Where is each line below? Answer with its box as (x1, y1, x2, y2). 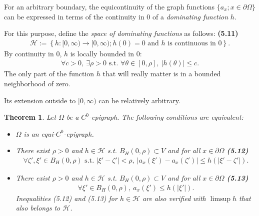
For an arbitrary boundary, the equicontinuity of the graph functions (4, 1, 215, 11)
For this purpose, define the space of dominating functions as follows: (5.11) (4, 28, 238, 38)
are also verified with (142, 193, 206, 203)
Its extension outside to (4, 95, 76, 105)
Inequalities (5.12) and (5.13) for (15, 193, 117, 203)
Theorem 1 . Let (4, 112, 56, 122)
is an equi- (23, 128, 56, 139)
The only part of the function (4, 68, 94, 79)
